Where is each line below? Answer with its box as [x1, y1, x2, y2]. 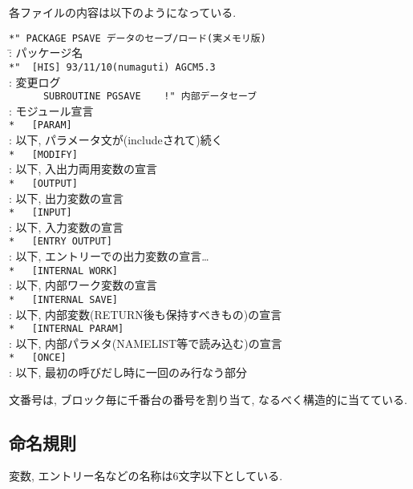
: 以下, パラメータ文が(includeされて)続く [9, 131, 223, 148]
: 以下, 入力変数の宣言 [9, 218, 124, 235]
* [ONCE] [9, 352, 67, 364]
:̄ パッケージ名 [9, 44, 83, 61]
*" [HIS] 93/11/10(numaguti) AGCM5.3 [9, 61, 216, 73]
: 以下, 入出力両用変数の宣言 [9, 160, 158, 177]
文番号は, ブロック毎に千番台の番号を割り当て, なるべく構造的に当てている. [9, 390, 407, 407]
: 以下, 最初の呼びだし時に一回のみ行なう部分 [9, 364, 248, 380]
